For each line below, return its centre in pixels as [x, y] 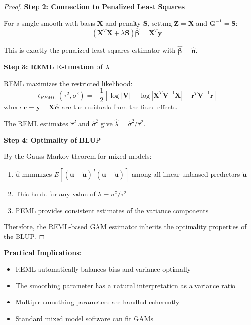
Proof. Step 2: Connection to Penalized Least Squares [95, 6]
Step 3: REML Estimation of [53, 67]
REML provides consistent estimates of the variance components [112, 210]
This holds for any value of [55, 194]
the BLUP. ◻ [25, 236]
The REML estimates [36, 123]
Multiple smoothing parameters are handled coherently [97, 302]
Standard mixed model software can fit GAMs [84, 318]
